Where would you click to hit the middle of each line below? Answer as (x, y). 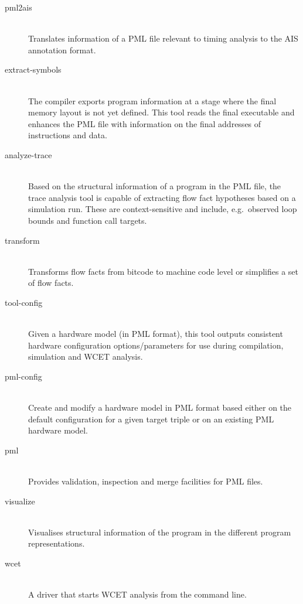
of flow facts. (51, 283)
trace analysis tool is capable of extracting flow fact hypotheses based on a (162, 197)
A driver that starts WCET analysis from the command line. (137, 594)
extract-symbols (33, 69)
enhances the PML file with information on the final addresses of (145, 123)
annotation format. (62, 50)
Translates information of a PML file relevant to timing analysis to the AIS (163, 38)
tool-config (24, 302)
